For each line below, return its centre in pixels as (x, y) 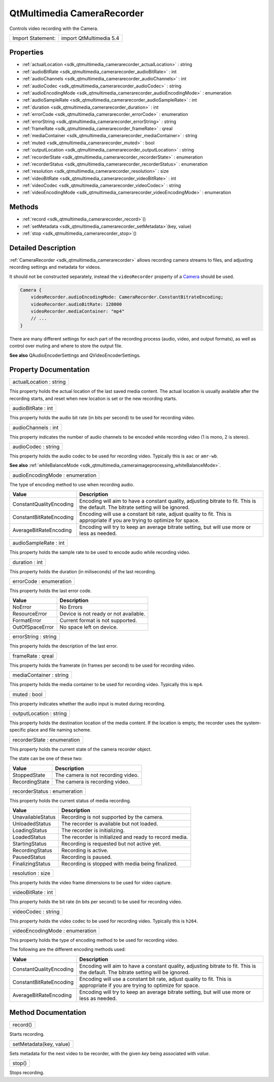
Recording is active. (85, 850)
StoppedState (29, 775)
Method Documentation (48, 1013)
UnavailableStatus (34, 817)
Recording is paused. (87, 857)
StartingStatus (29, 844)
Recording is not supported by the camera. (112, 817)
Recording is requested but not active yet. (111, 844)
